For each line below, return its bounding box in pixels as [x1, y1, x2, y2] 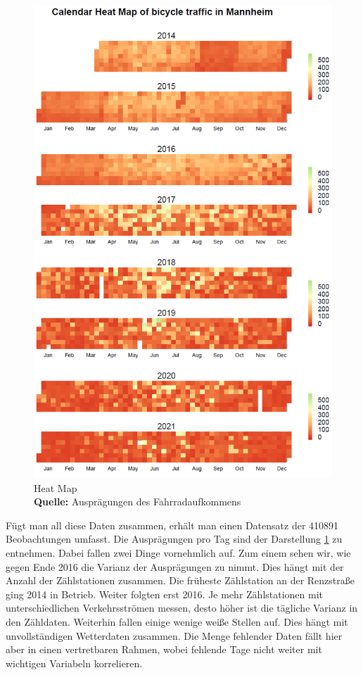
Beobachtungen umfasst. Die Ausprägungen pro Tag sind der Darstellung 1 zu [6, 531, 343, 546]
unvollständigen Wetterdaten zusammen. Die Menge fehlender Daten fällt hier [6, 628, 343, 643]
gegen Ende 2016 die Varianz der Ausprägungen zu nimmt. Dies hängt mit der [6, 559, 344, 574]
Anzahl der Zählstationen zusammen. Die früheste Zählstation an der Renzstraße [6, 573, 355, 588]
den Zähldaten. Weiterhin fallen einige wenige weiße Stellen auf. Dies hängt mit [6, 614, 348, 629]
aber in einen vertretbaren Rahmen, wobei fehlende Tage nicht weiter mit [6, 642, 322, 657]
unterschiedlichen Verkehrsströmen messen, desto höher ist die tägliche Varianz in [6, 600, 358, 615]
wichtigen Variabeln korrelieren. [6, 655, 143, 670]
